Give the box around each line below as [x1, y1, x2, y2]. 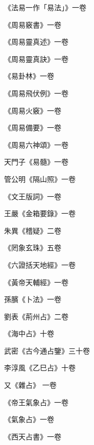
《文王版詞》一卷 [4, 191, 61, 201]
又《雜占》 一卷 [4, 380, 57, 390]
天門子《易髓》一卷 [4, 156, 68, 167]
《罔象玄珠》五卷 [4, 242, 61, 253]
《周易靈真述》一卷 [4, 36, 68, 47]
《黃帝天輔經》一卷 [4, 276, 68, 287]
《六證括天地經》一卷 [4, 259, 76, 270]
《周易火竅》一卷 [4, 105, 61, 115]
